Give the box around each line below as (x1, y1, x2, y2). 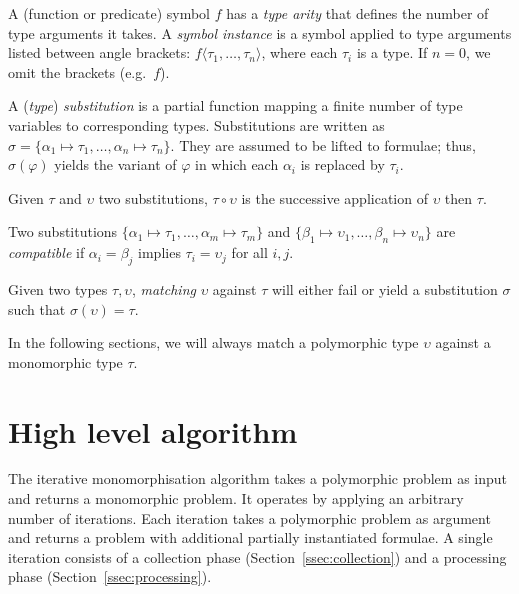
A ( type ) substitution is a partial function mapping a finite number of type (8, 95, 463, 116)
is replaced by (300, 154, 385, 175)
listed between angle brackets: (8, 42, 191, 63)
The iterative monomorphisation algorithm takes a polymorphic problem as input (8, 468, 508, 489)
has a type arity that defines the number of (226, 3, 489, 23)
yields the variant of (54, 154, 177, 175)
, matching (131, 278, 196, 299)
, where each (261, 42, 338, 63)
